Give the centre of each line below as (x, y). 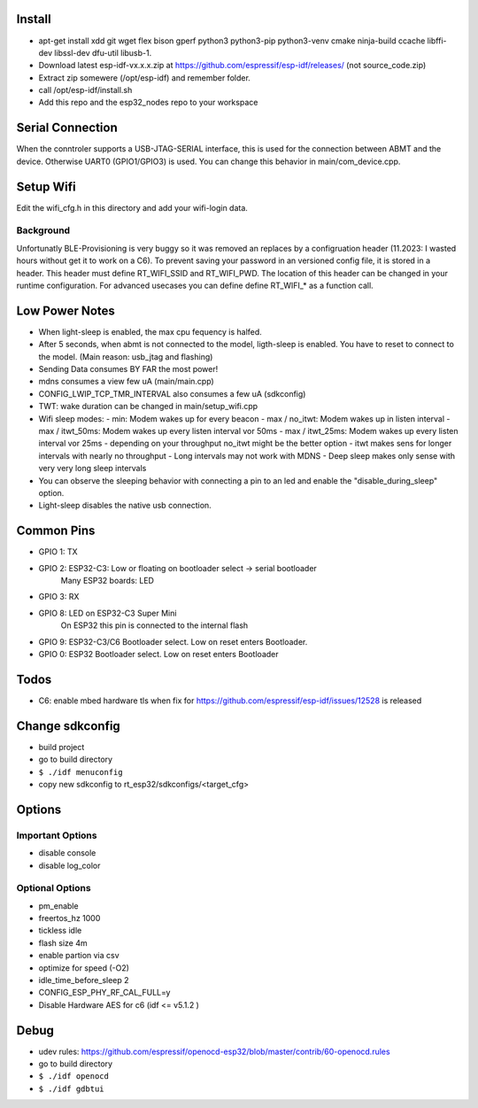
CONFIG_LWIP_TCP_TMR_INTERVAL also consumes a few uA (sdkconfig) (172, 393)
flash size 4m (63, 942)
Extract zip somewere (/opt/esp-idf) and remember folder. (145, 77)
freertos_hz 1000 (69, 918)
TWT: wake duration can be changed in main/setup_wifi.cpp (148, 407)
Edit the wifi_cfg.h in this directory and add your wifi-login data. (132, 207)
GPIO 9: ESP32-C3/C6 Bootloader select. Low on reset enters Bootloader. (173, 641)
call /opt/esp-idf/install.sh (85, 90)
